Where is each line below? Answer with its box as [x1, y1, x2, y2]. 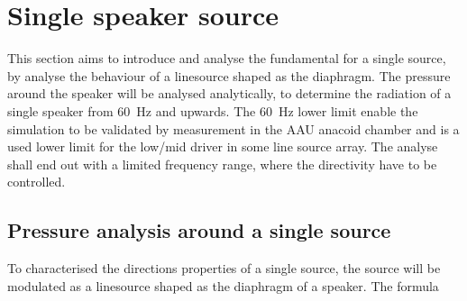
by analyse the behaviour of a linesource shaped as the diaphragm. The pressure [7, 66, 451, 85]
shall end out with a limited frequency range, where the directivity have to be [7, 154, 437, 173]
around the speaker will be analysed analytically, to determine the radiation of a [7, 84, 452, 103]
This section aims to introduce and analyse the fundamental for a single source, [7, 49, 446, 68]
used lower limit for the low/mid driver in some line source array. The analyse [7, 137, 438, 156]
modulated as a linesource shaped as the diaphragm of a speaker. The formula [7, 276, 439, 295]
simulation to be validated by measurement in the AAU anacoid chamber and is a [7, 119, 460, 138]
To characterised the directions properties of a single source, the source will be [7, 259, 441, 278]
